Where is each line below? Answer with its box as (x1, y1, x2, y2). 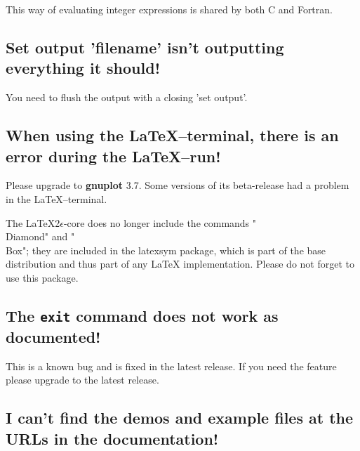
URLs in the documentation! (6, 427, 219, 449)
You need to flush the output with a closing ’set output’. (6, 90, 248, 105)
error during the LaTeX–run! (6, 145, 221, 166)
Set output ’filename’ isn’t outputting (6, 36, 284, 58)
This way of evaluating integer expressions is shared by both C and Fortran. (6, 2, 333, 16)
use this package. (6, 270, 79, 285)
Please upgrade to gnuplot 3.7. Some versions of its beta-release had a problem (6, 178, 349, 192)
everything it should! (6, 57, 160, 79)
